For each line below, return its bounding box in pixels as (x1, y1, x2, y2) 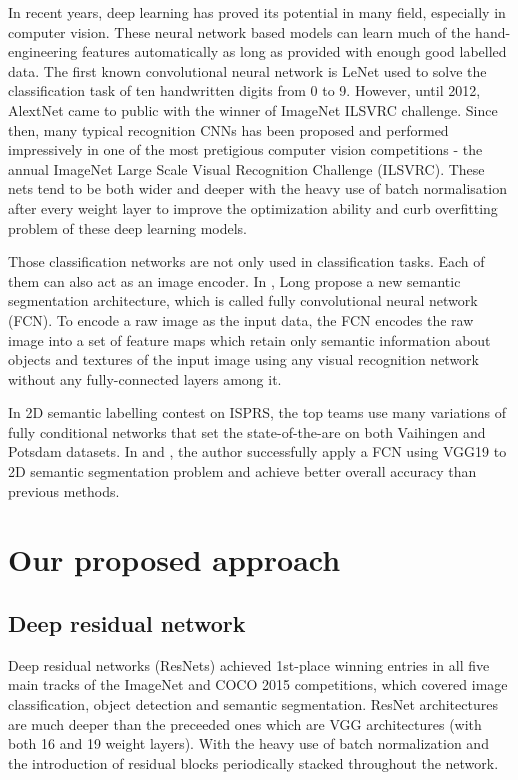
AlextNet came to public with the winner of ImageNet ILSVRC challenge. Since (8, 99, 498, 120)
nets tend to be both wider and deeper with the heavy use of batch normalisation (8, 178, 507, 199)
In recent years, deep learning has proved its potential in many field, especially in (8, 2, 506, 22)
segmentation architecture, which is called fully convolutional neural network (8, 290, 478, 311)
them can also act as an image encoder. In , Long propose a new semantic (8, 270, 461, 291)
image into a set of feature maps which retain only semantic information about (8, 329, 491, 350)
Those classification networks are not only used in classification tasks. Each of (8, 251, 485, 272)
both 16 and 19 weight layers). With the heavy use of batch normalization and (8, 733, 489, 754)
